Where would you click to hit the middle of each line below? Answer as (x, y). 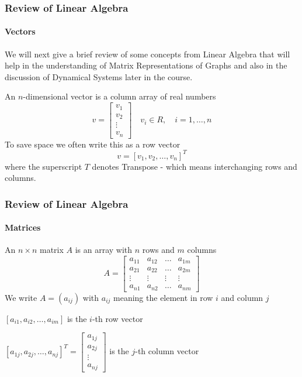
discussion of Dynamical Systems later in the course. (99, 76)
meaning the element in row (163, 297)
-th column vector (167, 351)
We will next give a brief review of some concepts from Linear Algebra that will (147, 54)
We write (21, 297)
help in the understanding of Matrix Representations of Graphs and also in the (146, 65)
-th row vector (117, 318)
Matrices (23, 227)
